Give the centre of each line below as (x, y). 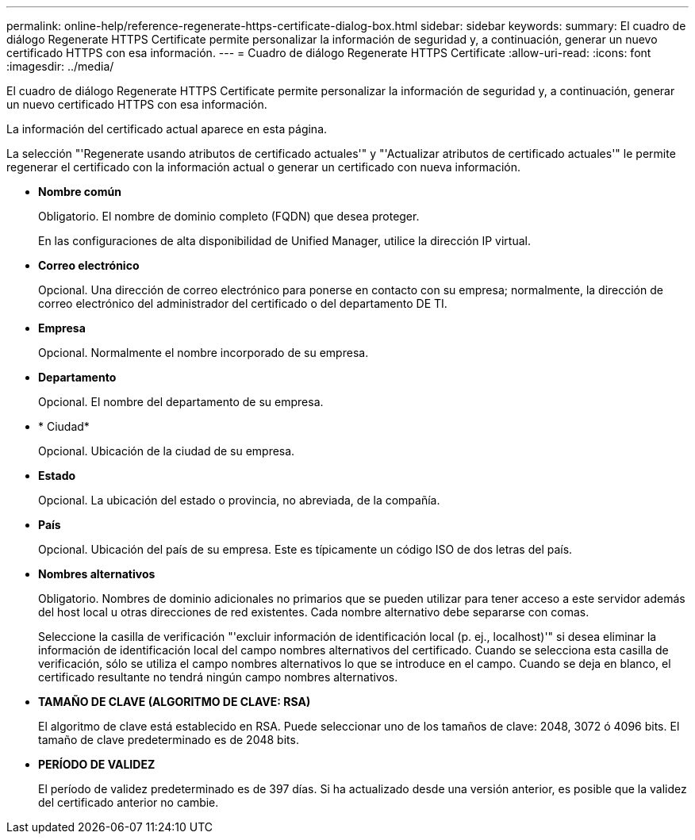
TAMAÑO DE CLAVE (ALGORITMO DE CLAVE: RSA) (175, 702)
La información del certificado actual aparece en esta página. (167, 129)
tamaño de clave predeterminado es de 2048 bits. (169, 740)
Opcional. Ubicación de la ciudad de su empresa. (167, 451)
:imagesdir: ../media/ (60, 66)
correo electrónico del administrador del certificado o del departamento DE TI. (243, 303)
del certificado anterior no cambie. (129, 802)
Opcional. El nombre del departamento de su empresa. (181, 402)
